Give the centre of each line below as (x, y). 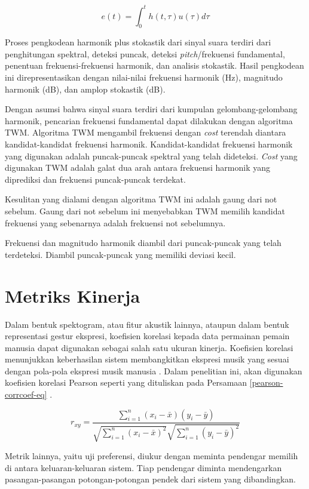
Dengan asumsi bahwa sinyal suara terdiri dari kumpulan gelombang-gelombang (151, 109)
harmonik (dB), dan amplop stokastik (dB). (85, 89)
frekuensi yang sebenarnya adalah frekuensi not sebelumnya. (115, 222)
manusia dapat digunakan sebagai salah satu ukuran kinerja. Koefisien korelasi (149, 347)
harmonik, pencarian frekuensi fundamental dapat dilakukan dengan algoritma (149, 120)
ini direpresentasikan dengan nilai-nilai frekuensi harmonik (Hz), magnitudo (144, 77)
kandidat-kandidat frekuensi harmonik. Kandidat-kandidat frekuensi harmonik (149, 144)
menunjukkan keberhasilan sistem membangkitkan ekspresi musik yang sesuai (147, 359)
